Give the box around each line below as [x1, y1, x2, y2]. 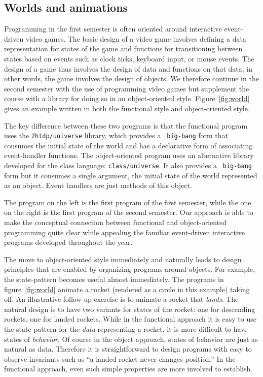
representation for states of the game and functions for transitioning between [4, 43, 243, 54]
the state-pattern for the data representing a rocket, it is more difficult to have [4, 323, 248, 334]
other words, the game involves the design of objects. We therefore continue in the [4, 73, 259, 84]
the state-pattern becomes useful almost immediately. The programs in [4, 273, 224, 284]
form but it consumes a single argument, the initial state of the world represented [4, 170, 257, 180]
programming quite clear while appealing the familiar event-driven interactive [4, 227, 245, 237]
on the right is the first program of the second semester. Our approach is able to [4, 207, 253, 217]
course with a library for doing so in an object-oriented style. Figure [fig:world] [4, 93, 250, 104]
